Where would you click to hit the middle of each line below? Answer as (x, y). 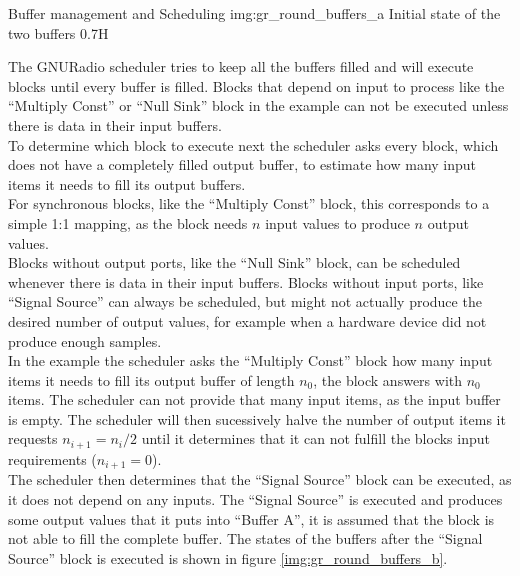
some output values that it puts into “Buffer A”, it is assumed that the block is (251, 518)
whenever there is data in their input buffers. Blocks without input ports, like (246, 281)
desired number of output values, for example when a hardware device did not (247, 320)
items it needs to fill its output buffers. (127, 183)
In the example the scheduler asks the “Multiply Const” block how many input (250, 360)
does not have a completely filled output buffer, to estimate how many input (242, 164)
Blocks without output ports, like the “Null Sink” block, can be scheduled (234, 262)
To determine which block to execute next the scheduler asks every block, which (253, 144)
